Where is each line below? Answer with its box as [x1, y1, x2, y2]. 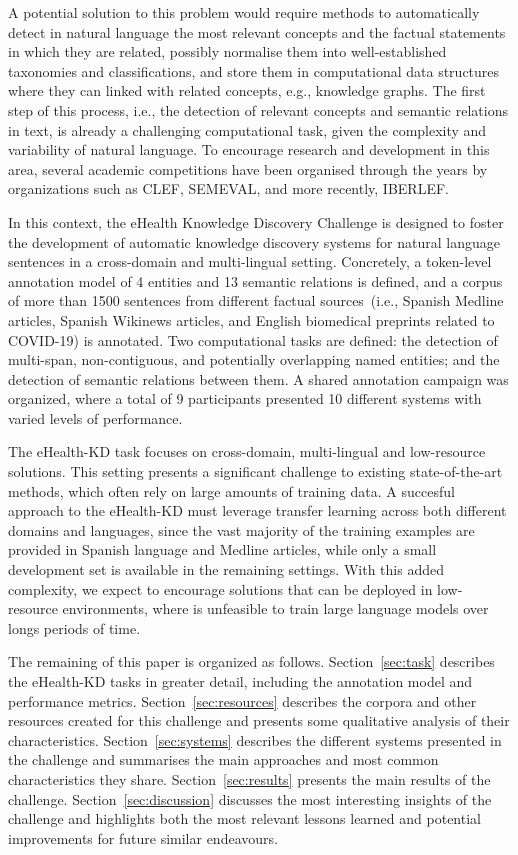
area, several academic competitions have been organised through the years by [8, 158, 488, 179]
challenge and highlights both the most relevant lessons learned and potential [8, 808, 481, 829]
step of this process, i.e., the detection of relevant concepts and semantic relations [8, 99, 508, 120]
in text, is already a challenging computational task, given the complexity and [8, 119, 487, 140]
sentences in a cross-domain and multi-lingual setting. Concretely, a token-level [8, 251, 492, 272]
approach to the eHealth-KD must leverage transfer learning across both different [8, 500, 507, 521]
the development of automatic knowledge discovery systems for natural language [8, 231, 500, 252]
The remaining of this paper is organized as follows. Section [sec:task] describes [8, 651, 495, 672]
